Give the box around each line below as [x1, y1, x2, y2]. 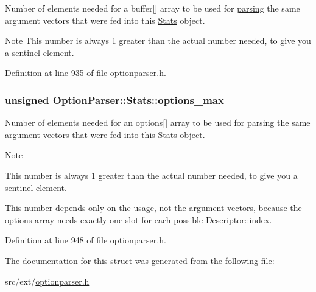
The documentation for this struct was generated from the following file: [5, 254, 275, 266]
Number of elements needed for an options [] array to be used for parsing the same [5, 116, 311, 129]
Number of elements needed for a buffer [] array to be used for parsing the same [5, 2, 300, 14]
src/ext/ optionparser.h [5, 274, 90, 287]
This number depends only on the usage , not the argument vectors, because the [5, 201, 302, 214]
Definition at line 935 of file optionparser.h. [5, 66, 166, 79]
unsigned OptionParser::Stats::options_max [5, 92, 224, 107]
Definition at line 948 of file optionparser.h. [5, 234, 166, 246]
